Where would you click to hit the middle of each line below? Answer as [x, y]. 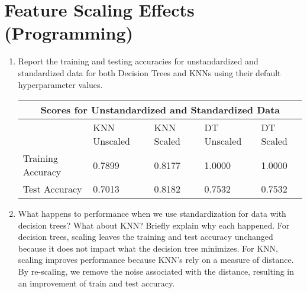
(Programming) [69, 33]
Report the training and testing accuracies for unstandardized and [138, 61]
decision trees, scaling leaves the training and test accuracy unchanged [146, 237]
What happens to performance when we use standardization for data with [152, 214]
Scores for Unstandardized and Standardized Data [160, 110]
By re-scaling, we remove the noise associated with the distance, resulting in [156, 271]
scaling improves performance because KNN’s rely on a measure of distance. [156, 260]
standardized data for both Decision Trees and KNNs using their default [149, 72]
